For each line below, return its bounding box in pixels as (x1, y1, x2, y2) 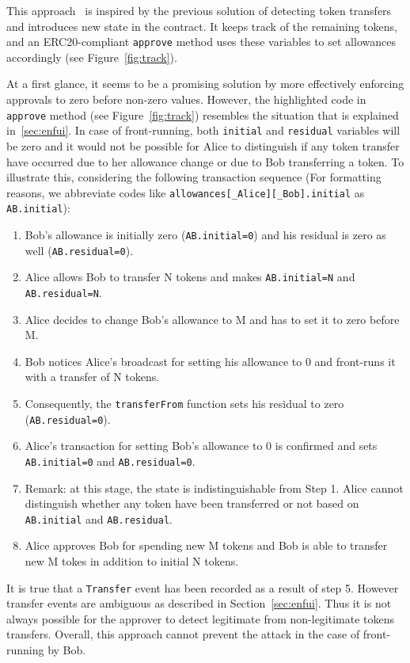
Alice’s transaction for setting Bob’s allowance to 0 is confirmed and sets (25, 437, 378, 454)
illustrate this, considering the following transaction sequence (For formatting (6, 169, 382, 185)
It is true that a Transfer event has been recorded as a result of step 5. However (6, 579, 399, 596)
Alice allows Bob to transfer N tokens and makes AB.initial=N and (25, 269, 355, 285)
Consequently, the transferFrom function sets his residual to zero (25, 395, 344, 412)
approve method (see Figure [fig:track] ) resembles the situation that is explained (6, 106, 399, 123)
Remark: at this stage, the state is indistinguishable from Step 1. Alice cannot (25, 479, 404, 496)
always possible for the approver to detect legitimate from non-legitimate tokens (6, 610, 395, 627)
